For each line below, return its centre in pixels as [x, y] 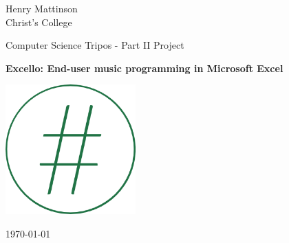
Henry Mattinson [42, 8]
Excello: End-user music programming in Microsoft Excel [144, 68]
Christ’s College [39, 22]
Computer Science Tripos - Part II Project [95, 45]
